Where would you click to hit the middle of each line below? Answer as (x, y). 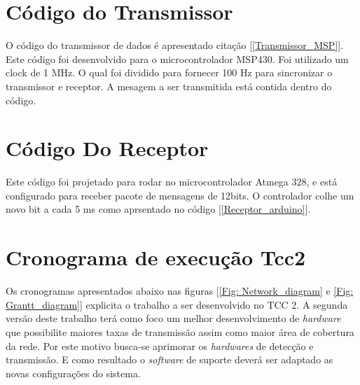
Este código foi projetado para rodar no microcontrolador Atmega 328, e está (172, 182)
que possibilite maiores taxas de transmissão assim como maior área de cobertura (180, 331)
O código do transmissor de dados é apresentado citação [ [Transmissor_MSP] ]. (175, 45)
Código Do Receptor (107, 148)
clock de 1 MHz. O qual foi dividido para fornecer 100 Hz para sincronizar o (169, 72)
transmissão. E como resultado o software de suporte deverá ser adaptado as (169, 359)
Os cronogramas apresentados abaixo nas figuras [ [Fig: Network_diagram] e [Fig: (180, 291)
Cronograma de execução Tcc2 (156, 257)
